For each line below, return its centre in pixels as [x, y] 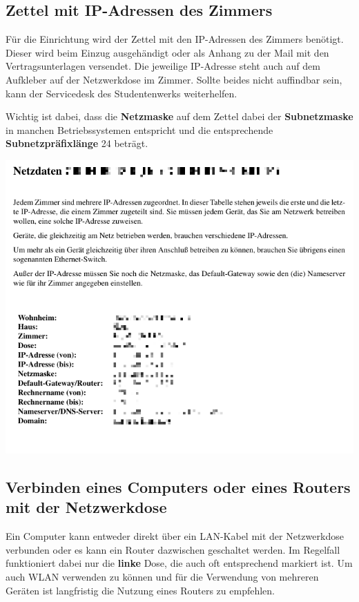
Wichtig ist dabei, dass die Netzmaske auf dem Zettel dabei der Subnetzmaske [179, 116]
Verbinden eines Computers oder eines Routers [178, 486]
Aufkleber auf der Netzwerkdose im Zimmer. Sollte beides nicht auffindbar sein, [174, 79]
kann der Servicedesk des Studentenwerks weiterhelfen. [122, 93]
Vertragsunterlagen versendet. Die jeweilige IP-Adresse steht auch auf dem [163, 66]
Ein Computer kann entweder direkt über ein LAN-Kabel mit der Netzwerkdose [175, 536]
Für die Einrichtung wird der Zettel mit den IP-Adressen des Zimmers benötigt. [175, 39]
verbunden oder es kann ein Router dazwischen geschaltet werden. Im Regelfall [173, 549]
